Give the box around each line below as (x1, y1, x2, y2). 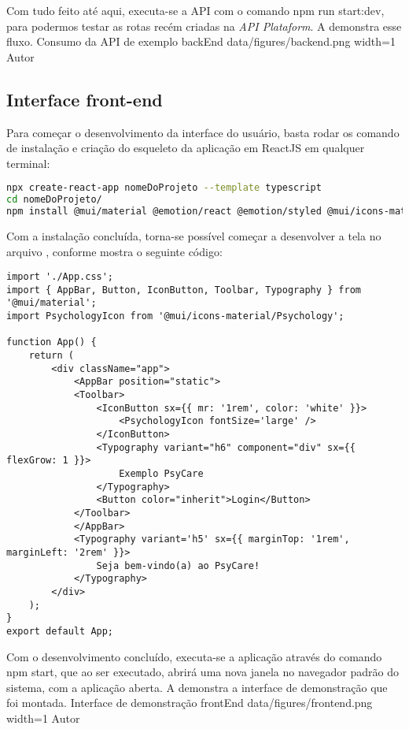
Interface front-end (6, 87, 163, 111)
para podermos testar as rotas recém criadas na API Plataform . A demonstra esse (6, 17, 402, 34)
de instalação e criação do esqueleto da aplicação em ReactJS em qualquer (6, 139, 365, 156)
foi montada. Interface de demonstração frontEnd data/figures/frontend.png (6, 694, 373, 711)
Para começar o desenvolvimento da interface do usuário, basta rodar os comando (6, 124, 400, 140)
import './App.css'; (6, 271, 114, 283)
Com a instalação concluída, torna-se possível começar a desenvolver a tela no (6, 227, 381, 244)
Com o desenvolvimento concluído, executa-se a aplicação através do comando (6, 648, 382, 664)
